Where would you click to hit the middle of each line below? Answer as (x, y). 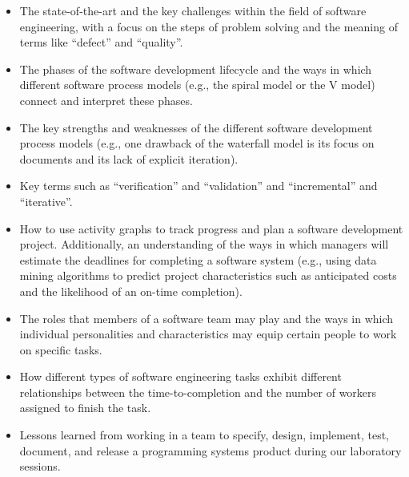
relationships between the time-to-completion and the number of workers (198, 392)
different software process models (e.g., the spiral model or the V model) (197, 85)
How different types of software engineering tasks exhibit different (180, 376)
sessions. (40, 466)
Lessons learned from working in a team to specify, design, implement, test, (204, 435)
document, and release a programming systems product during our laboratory (211, 450)
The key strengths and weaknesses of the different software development (196, 127)
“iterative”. (46, 201)
